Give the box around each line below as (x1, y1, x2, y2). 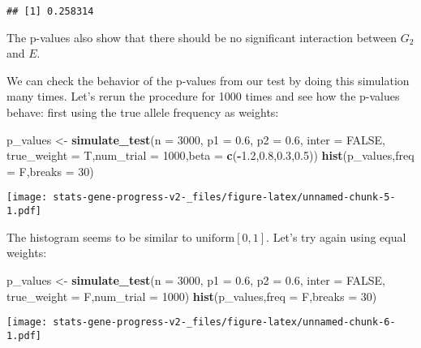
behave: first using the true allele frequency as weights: (6, 104, 279, 121)
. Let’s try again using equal (266, 228, 406, 245)
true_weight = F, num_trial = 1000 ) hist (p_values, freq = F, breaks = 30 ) (6, 287, 377, 304)
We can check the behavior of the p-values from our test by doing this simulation (6, 71, 410, 88)
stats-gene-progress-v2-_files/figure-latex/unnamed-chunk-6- (53, 316, 396, 329)
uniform (195, 232, 235, 244)
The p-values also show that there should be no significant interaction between (6, 28, 397, 45)
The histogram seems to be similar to (6, 228, 192, 245)
